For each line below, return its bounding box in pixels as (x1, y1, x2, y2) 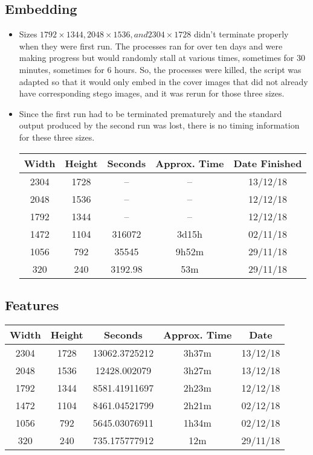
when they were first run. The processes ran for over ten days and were (19, 39, 283, 52)
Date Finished (233, 156, 302, 170)
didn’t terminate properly (194, 28, 289, 40)
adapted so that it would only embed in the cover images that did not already (19, 75, 308, 87)
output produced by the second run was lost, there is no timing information (19, 119, 300, 132)
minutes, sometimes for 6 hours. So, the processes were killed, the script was (19, 63, 302, 75)
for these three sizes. (19, 130, 95, 143)
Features (5, 295, 59, 314)
